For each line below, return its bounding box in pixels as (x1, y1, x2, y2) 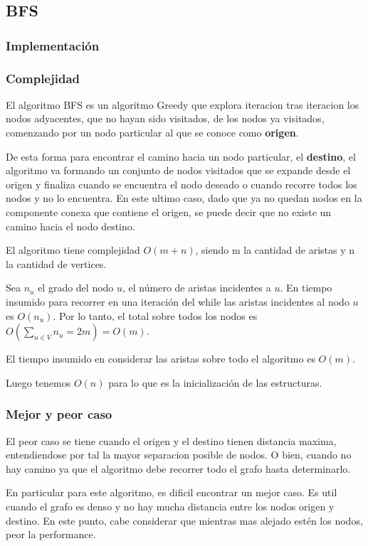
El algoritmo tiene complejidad (6, 242, 140, 257)
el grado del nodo (38, 280, 114, 295)
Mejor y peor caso (6, 405, 112, 423)
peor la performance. (6, 527, 96, 542)
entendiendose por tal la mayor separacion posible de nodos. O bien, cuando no (6, 447, 352, 462)
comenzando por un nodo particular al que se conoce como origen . (6, 125, 299, 140)
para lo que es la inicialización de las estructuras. (108, 375, 322, 390)
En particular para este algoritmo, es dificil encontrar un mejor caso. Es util (6, 485, 337, 500)
